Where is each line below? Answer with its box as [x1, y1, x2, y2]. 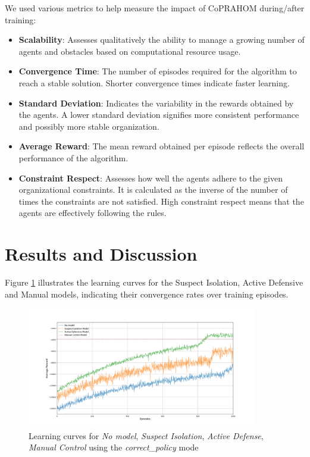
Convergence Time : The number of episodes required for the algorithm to [18, 65, 297, 77]
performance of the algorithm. [18, 151, 129, 164]
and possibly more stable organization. [18, 120, 159, 132]
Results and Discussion [5, 242, 198, 266]
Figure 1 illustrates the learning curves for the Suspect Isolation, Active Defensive [5, 276, 303, 289]
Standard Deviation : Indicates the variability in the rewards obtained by [18, 96, 294, 109]
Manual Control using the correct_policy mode [29, 441, 199, 453]
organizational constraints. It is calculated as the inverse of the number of [18, 183, 288, 196]
